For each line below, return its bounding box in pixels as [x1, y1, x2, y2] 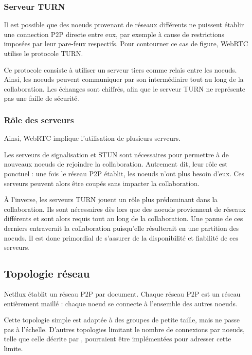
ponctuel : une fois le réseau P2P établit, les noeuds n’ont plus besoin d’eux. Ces [4, 168, 245, 178]
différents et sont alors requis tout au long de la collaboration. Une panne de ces [4, 213, 243, 224]
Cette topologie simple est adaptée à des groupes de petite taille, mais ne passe [4, 315, 240, 325]
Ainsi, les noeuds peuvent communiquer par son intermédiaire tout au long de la [4, 74, 244, 84]
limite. [4, 343, 23, 353]
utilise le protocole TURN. [4, 48, 83, 58]
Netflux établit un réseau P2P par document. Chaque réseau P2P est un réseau [4, 288, 241, 299]
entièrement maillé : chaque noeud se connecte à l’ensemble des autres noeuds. [4, 298, 237, 308]
